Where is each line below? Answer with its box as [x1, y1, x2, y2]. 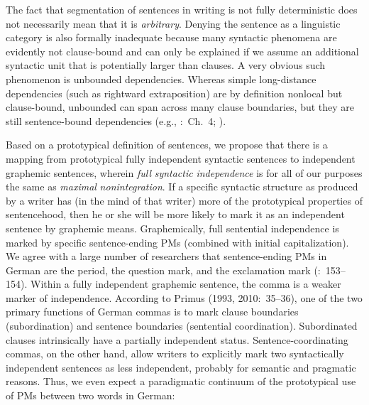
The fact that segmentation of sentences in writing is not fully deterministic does [6, 2, 358, 16]
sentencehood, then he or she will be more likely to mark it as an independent [6, 207, 345, 222]
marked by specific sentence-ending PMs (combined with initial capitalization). [6, 234, 349, 249]
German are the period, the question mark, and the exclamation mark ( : [6, 262, 321, 277]
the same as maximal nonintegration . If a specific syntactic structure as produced [6, 179, 358, 194]
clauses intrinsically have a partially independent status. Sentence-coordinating [6, 332, 348, 347]
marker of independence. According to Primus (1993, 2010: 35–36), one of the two [6, 290, 363, 305]
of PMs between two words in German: [6, 388, 175, 403]
